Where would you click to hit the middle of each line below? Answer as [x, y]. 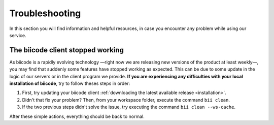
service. [18, 35]
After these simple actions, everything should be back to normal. [77, 116]
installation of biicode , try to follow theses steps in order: [70, 83]
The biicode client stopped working [66, 50]
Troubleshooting [45, 13]
